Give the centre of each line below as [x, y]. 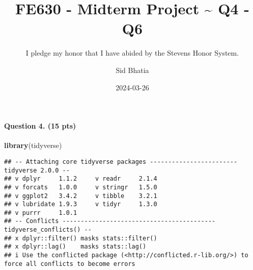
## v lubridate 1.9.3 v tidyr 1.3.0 [81, 204]
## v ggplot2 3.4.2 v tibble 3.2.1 [81, 196]
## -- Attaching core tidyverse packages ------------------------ [121, 162]
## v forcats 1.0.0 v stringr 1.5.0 [81, 187]
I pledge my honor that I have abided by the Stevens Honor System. [132, 53]
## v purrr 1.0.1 [41, 213]
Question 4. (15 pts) [40, 126]
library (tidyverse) [33, 145]
